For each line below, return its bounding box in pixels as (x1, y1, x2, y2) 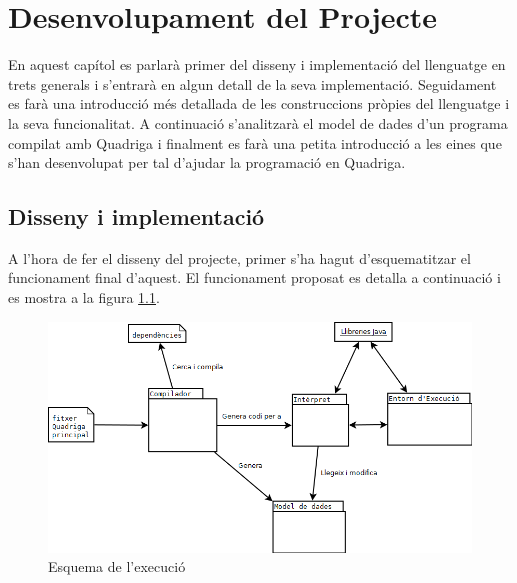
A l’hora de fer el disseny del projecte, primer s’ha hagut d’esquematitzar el (8, 247, 471, 268)
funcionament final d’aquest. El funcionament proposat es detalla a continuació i (8, 267, 501, 288)
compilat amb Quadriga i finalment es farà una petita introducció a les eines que (8, 132, 502, 153)
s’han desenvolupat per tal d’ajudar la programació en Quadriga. (8, 152, 406, 173)
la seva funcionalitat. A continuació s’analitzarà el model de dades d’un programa (8, 112, 508, 133)
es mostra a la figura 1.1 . (8, 287, 160, 308)
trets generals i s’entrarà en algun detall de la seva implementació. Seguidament (8, 73, 497, 94)
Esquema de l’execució (48, 556, 186, 577)
